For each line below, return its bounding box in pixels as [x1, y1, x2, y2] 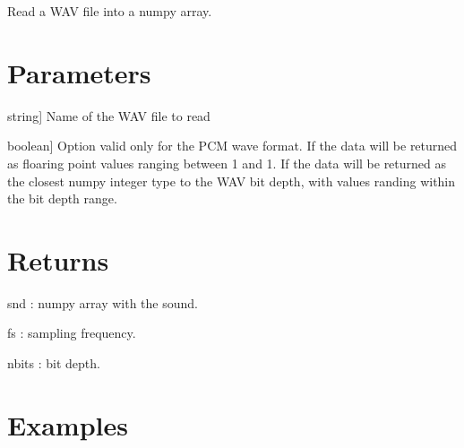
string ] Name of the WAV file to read [7, 106, 211, 125]
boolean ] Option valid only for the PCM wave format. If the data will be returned [7, 136, 458, 155]
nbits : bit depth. [7, 354, 100, 372]
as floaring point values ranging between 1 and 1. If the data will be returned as [7, 153, 447, 172]
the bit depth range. [7, 189, 117, 208]
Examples [7, 406, 128, 443]
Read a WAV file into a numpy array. [7, 2, 212, 20]
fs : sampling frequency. [7, 323, 136, 342]
